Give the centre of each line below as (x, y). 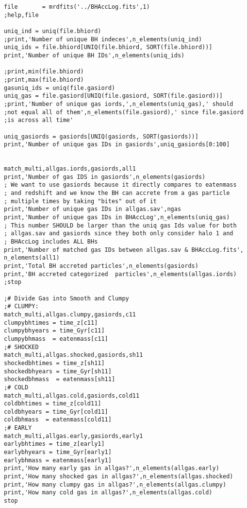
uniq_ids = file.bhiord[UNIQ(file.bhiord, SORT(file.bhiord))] (108, 47)
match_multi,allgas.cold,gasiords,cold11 (72, 395)
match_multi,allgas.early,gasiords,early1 (74, 436)
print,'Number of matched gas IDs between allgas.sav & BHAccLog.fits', (124, 250)
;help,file (21, 15)
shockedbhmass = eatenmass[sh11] (60, 379)
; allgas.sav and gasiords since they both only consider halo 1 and (119, 234)
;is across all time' (39, 120)
